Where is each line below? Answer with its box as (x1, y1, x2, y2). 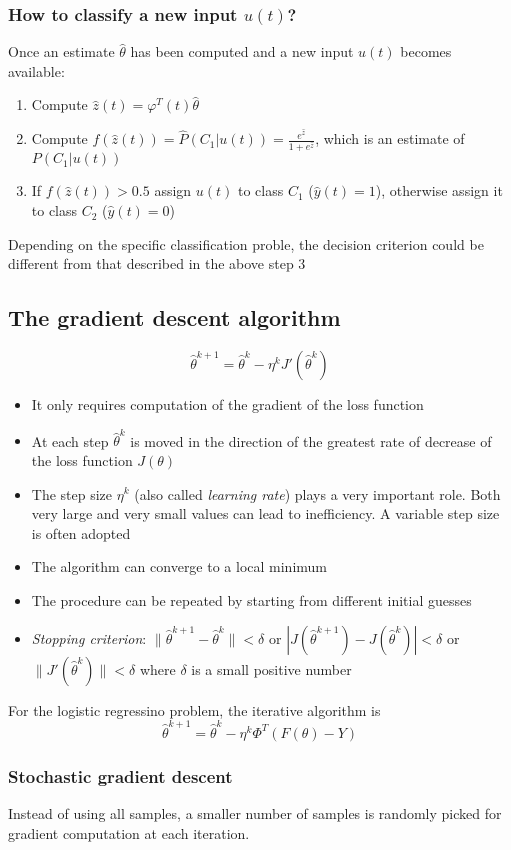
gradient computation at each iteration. (8, 822, 250, 843)
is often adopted (31, 522, 131, 543)
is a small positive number (191, 658, 352, 679)
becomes (400, 41, 452, 62)
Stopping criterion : (31, 627, 147, 648)
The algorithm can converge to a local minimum (31, 556, 328, 577)
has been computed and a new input (130, 41, 354, 62)
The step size (31, 483, 113, 504)
